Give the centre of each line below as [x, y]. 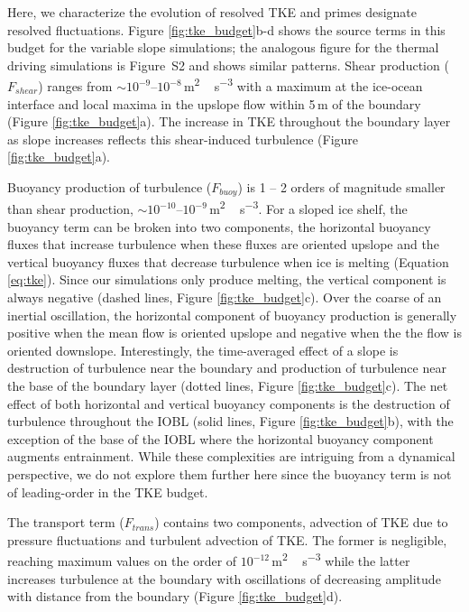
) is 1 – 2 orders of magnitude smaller [341, 187]
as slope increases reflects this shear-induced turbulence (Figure [183, 139]
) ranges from [75, 86]
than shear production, [70, 209]
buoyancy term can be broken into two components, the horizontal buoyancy [219, 226]
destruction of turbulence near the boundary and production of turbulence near [227, 368]
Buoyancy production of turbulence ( [110, 187]
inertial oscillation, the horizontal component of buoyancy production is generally [232, 315]
